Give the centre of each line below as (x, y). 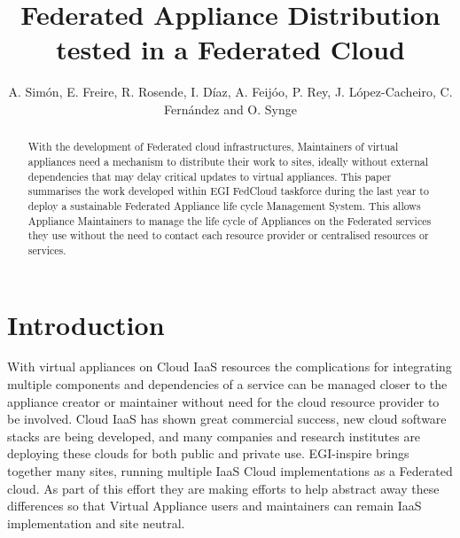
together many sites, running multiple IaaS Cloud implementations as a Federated (230, 471)
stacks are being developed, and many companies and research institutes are (214, 436)
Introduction (86, 324)
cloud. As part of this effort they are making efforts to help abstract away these (223, 488)
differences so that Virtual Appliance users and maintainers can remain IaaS (214, 506)
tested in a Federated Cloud (230, 49)
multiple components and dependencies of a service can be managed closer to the (227, 384)
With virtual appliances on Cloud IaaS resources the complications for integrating (230, 366)
